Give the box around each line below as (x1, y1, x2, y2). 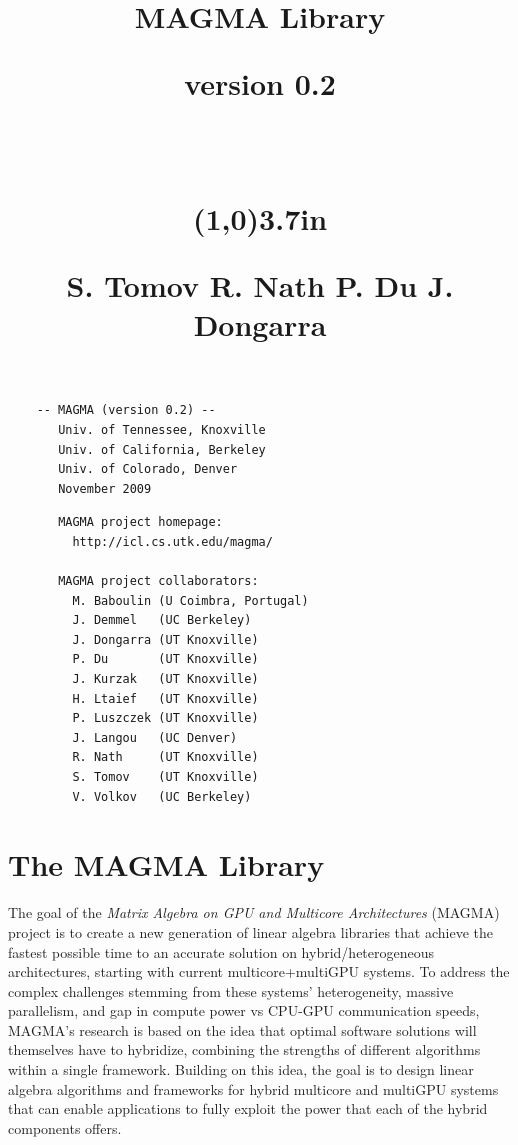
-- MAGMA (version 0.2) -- (36, 403, 216, 418)
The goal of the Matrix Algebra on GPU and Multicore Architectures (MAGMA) (8, 902, 500, 923)
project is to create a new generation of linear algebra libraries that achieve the (8, 921, 493, 942)
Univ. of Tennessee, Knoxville (58, 422, 266, 437)
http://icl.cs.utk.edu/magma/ (72, 534, 273, 549)
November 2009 (58, 481, 152, 496)
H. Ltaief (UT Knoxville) (72, 691, 259, 706)
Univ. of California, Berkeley (58, 442, 266, 457)
